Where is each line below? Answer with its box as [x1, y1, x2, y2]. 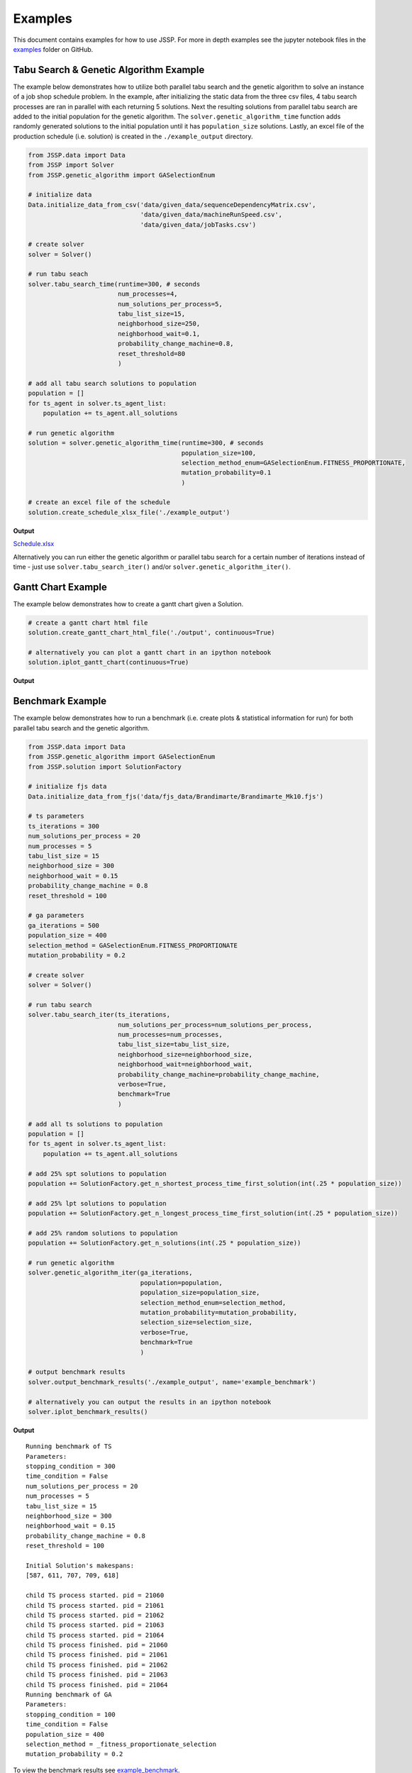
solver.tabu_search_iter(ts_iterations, [28, 1011, 170, 1019]
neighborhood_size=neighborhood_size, [117, 1050, 253, 1058]
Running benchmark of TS [26, 1443, 112, 1450]
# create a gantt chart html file [28, 618, 148, 627]
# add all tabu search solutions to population [28, 379, 196, 387]
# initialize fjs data [28, 782, 107, 791]
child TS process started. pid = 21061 [26, 1601, 165, 1609]
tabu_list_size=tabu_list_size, [117, 1040, 230, 1049]
